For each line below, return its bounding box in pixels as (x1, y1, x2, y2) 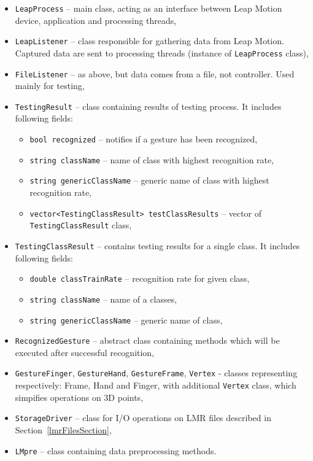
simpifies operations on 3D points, (15, 390, 144, 403)
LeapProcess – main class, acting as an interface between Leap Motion (15, 2, 282, 14)
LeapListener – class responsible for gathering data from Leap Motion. (15, 34, 284, 47)
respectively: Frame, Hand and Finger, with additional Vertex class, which (15, 379, 296, 392)
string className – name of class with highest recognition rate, (29, 153, 274, 166)
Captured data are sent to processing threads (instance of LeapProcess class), (15, 46, 309, 59)
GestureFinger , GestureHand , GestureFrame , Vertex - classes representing (15, 366, 298, 379)
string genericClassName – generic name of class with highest (29, 174, 269, 187)
